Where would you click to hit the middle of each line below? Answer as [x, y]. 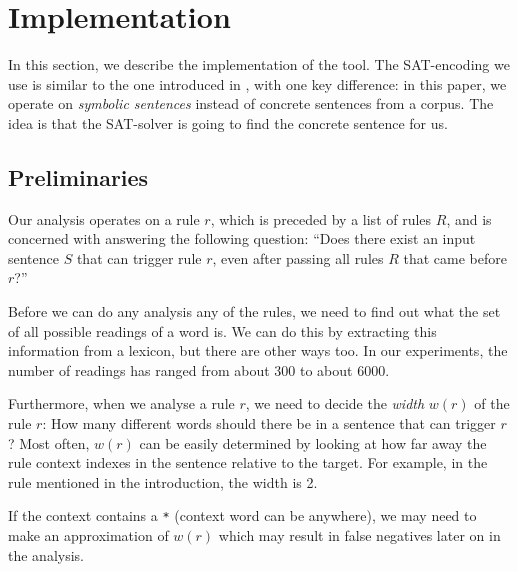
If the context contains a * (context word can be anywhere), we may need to [242, 515]
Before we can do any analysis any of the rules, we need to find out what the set [254, 311]
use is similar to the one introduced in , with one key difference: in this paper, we [257, 83]
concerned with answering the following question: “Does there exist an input [242, 238]
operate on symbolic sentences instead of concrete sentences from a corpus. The [251, 103]
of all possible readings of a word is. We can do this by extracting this [222, 330]
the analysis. [46, 554]
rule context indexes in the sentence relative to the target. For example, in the [248, 462]
